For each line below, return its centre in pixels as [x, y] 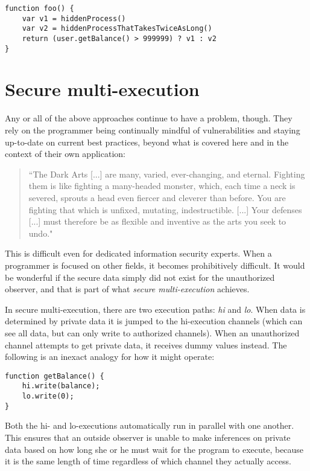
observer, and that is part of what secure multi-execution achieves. [127, 289]
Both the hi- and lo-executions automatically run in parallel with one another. [150, 425]
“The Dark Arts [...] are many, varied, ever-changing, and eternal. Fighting [167, 174]
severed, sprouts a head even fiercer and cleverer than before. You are [157, 197]
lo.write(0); [48, 396]
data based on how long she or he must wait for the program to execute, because [154, 449]
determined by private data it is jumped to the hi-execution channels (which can [154, 321]
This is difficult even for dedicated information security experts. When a [138, 253]
